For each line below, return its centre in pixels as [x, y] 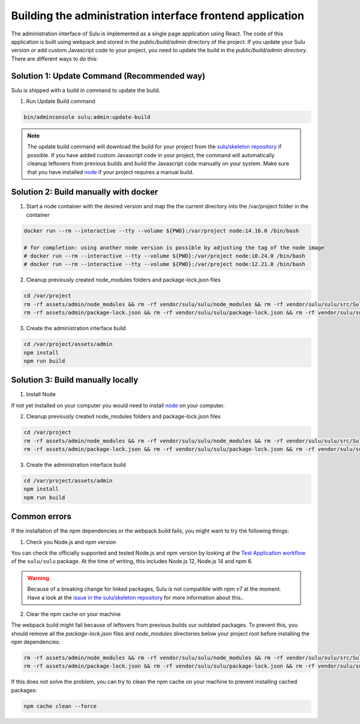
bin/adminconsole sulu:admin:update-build [87, 117]
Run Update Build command [61, 101]
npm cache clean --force [60, 706]
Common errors [41, 517]
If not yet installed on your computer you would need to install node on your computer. [118, 405]
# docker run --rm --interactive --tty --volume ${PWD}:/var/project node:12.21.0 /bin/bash [164, 264]
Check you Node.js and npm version [71, 542]
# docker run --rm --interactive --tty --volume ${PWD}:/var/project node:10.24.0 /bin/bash [164, 256]
